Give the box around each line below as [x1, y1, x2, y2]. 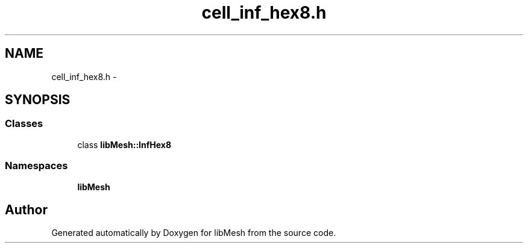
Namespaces [5, 160, 68, 172]
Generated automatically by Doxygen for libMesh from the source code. [51, 228, 336, 238]
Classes [5, 117, 43, 130]
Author [5, 202, 48, 217]
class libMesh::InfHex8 [77, 139, 172, 150]
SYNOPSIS [5, 92, 71, 108]
